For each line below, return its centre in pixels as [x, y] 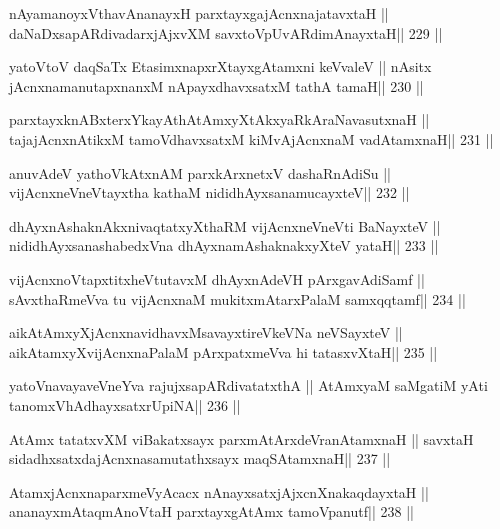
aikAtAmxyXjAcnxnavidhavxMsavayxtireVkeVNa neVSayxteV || [206, 332]
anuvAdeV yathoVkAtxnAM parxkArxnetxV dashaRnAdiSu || [200, 172]
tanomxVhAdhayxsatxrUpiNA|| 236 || [125, 404]
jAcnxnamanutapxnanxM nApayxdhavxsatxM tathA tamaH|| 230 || [216, 85]
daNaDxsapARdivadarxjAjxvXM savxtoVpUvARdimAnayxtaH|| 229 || [226, 32]
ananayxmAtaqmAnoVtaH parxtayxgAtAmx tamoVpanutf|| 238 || [211, 511]
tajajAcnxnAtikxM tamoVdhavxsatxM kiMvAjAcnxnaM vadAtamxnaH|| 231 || [251, 138]
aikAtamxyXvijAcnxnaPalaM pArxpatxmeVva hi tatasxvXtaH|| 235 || [223, 351]
